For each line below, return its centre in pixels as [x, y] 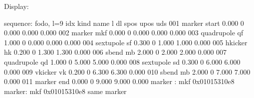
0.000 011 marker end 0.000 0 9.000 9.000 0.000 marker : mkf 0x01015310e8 [119, 81]
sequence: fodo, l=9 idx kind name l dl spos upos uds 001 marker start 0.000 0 [124, 23]
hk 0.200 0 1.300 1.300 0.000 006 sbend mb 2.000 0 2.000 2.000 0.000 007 [116, 52]
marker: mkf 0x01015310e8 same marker [65, 91]
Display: [16, 6]
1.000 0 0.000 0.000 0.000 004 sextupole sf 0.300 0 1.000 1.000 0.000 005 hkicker [126, 42]
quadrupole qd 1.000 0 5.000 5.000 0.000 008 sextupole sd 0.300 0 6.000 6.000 [122, 61]
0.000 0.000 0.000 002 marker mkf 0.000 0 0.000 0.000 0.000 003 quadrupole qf [124, 33]
